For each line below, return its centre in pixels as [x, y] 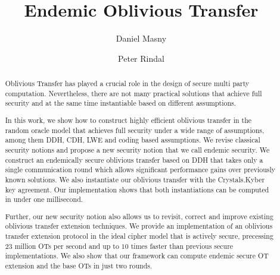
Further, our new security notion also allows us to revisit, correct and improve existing [139, 216]
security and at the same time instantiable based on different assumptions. [121, 103]
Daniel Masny [141, 38]
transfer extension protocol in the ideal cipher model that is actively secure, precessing [139, 236]
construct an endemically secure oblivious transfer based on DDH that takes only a [134, 159]
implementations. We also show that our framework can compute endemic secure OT [137, 256]
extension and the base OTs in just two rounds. [79, 266]
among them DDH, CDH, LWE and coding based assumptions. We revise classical [133, 140]
